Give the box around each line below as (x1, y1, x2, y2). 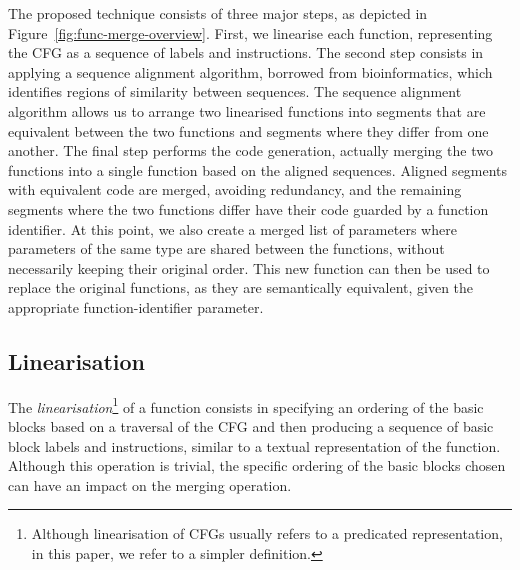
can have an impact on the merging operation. (8, 474, 292, 495)
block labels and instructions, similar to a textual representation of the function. (8, 435, 501, 456)
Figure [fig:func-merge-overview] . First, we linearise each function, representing (8, 22, 493, 43)
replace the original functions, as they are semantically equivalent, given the (8, 277, 474, 298)
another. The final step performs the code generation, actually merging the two (8, 140, 493, 161)
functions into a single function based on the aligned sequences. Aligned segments (8, 159, 508, 180)
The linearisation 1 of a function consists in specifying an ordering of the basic (8, 393, 484, 417)
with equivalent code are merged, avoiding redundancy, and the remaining (8, 179, 462, 200)
